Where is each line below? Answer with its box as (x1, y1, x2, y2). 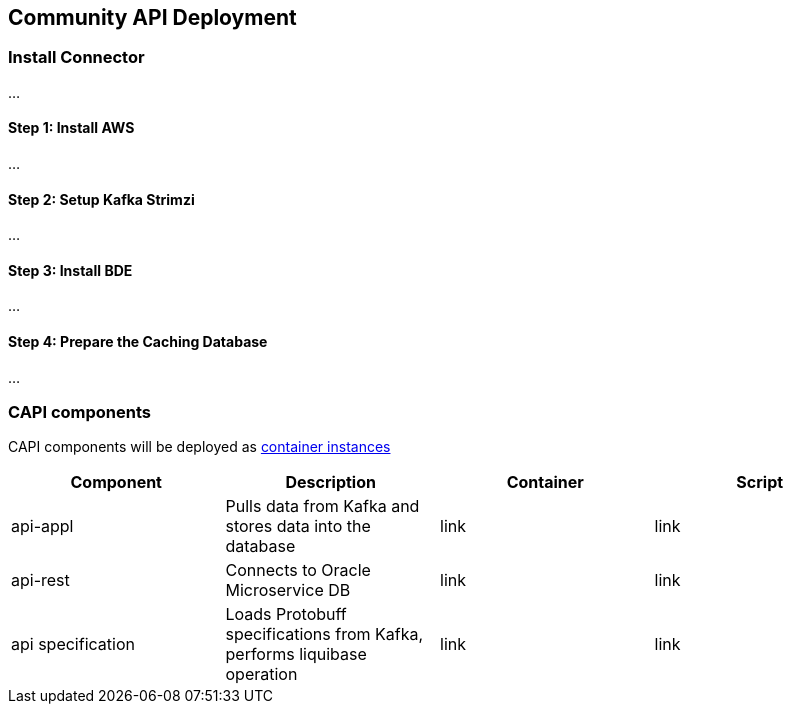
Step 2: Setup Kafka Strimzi (8, 190, 195, 208)
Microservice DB (225, 580, 351, 601)
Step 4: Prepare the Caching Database (8, 333, 268, 351)
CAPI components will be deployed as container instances (8, 438, 391, 456)
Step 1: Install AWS (8, 119, 135, 137)
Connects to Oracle (225, 560, 371, 581)
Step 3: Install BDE (8, 261, 133, 279)
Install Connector (8, 47, 145, 68)
